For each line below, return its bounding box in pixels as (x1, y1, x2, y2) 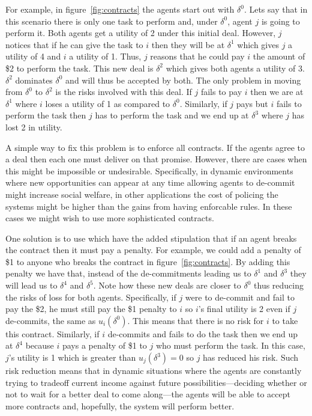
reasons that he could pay (150, 50, 245, 63)
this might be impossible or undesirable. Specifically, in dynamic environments (5, 164, 293, 177)
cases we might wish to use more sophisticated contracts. (5, 212, 214, 224)
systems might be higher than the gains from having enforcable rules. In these (5, 200, 292, 212)
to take (272, 314, 298, 326)
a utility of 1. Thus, (69, 50, 142, 63)
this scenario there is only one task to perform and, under (5, 14, 218, 27)
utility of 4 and (5, 50, 61, 63)
